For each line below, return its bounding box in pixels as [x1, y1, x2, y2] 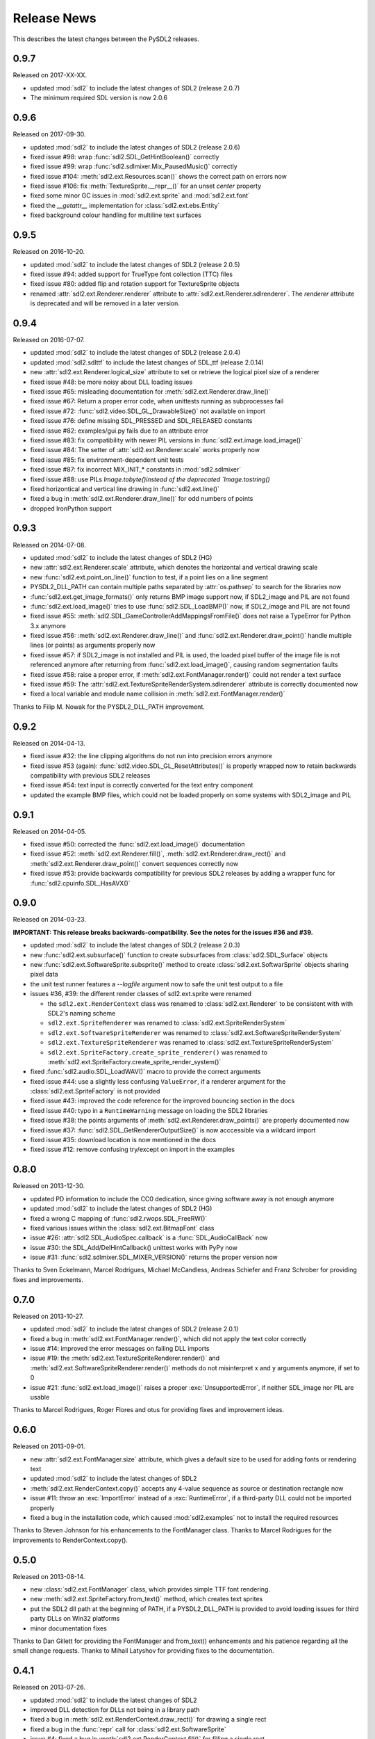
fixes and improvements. [12, 1275, 83, 1283]
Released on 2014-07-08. [12, 540, 86, 549]
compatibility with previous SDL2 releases [30, 771, 151, 779]
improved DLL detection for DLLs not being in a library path [30, 1706, 200, 1714]
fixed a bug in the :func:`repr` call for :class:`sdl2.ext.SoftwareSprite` [30, 1725, 226, 1733]
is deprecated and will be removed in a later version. [30, 299, 181, 307]
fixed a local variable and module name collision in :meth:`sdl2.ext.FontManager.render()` [30, 689, 285, 698]
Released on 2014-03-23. [12, 915, 87, 924]
